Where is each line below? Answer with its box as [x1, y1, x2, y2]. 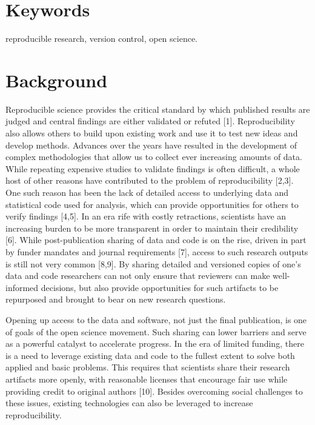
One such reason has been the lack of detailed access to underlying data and [5, 186, 289, 198]
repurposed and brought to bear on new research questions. [5, 293, 226, 306]
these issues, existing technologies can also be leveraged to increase [5, 397, 253, 409]
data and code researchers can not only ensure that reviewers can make [5, 269, 270, 282]
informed [5, 281, 39, 293]
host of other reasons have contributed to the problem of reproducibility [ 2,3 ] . [5, 174, 294, 187]
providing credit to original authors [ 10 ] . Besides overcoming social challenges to [5, 384, 303, 397]
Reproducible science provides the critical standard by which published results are [5, 102, 310, 115]
